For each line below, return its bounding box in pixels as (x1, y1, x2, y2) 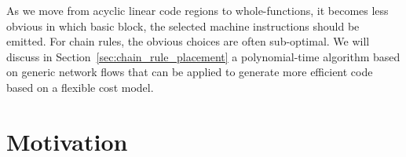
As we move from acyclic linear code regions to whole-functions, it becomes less (6, 2, 389, 18)
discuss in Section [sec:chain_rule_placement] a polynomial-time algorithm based (6, 48, 401, 64)
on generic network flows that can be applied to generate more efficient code (6, 64, 373, 80)
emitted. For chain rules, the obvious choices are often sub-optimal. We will (6, 33, 370, 49)
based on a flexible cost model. (6, 78, 154, 95)
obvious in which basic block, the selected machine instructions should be (6, 17, 360, 34)
